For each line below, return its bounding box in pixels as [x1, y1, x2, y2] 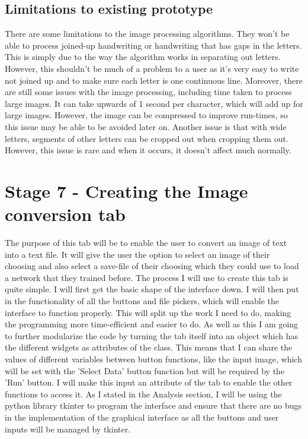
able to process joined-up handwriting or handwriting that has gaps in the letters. [5, 39, 302, 51]
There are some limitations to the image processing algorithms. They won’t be [5, 27, 290, 40]
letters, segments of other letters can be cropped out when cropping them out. [5, 132, 288, 144]
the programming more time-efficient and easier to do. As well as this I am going [5, 318, 299, 330]
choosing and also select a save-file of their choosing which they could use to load [5, 260, 299, 272]
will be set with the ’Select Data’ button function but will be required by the [5, 364, 285, 377]
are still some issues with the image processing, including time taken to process [5, 86, 292, 98]
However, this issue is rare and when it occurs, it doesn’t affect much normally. [5, 144, 291, 156]
